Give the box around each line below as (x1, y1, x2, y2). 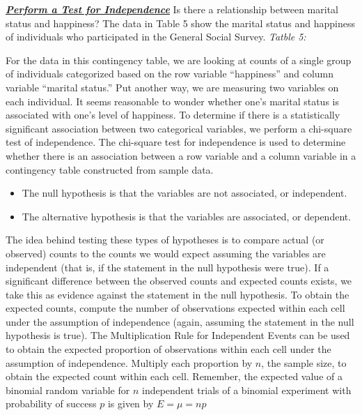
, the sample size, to (261, 355, 347, 370)
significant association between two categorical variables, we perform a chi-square (6, 121, 352, 135)
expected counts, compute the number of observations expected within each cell (6, 301, 345, 315)
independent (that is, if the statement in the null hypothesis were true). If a (6, 259, 329, 274)
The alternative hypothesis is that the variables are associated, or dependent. (22, 209, 352, 223)
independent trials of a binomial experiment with (142, 382, 352, 397)
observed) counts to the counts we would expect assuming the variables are (6, 246, 326, 260)
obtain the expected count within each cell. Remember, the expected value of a (6, 369, 343, 384)
